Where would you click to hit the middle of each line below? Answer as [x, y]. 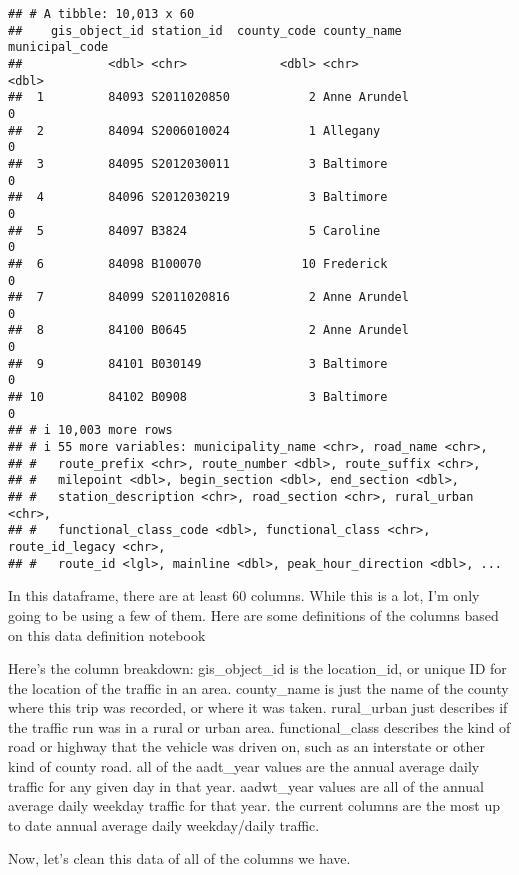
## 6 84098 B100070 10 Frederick [198, 263]
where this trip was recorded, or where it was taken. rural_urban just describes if [258, 707]
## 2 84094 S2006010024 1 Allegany [194, 130]
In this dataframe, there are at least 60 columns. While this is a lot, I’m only [244, 595]
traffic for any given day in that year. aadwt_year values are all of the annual [246, 785]
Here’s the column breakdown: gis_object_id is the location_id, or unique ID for [257, 668]
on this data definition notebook [107, 634]
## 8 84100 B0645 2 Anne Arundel [208, 330]
